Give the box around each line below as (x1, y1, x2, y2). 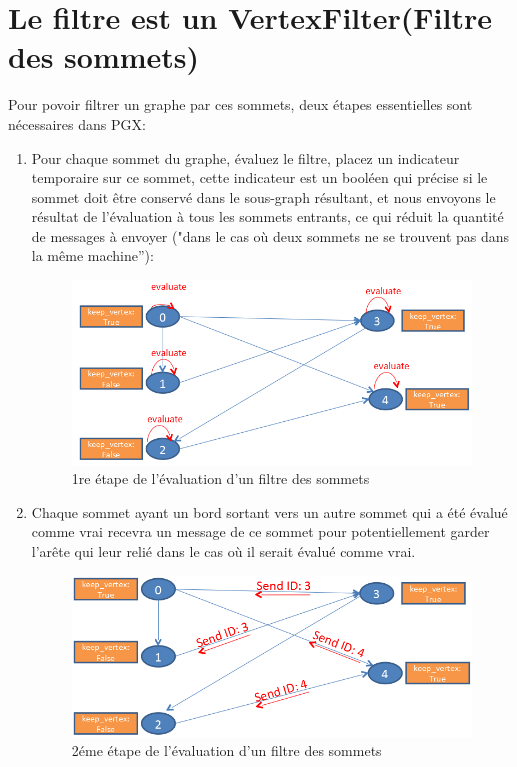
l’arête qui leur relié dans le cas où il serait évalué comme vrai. (31, 540, 416, 561)
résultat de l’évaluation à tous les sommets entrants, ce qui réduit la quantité (31, 206, 504, 227)
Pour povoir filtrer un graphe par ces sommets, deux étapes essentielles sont (8, 94, 473, 115)
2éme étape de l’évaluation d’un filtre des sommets (71, 740, 382, 761)
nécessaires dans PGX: (8, 113, 146, 134)
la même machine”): (31, 245, 154, 266)
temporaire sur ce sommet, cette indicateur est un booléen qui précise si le (31, 167, 488, 188)
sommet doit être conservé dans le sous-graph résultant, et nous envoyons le (31, 186, 496, 207)
